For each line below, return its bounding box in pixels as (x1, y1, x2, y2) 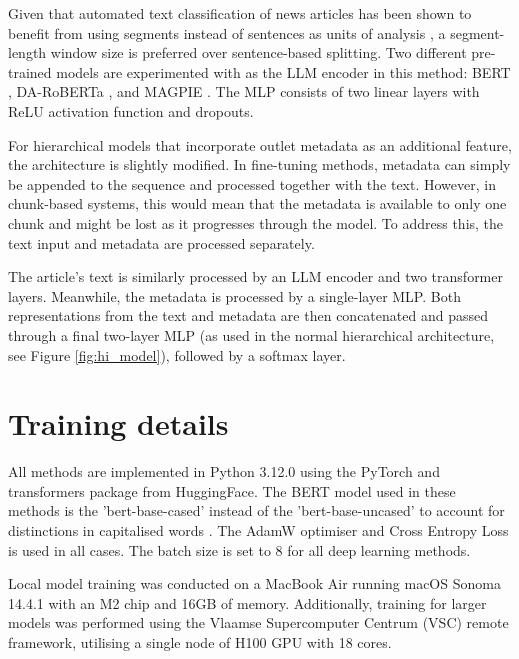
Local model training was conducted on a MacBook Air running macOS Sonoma (8, 573, 501, 594)
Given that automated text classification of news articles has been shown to (8, 3, 472, 23)
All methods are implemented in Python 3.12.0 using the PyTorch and (8, 461, 440, 482)
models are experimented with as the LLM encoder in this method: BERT (56, 61, 511, 82)
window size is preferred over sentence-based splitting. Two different (50, 42, 467, 63)
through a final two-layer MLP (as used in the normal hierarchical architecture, (8, 324, 495, 345)
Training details (8, 403, 229, 444)
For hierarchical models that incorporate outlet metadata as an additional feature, (8, 134, 512, 155)
